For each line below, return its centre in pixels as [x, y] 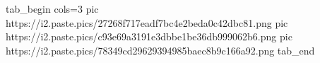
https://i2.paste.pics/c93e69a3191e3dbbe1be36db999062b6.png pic [149, 36]
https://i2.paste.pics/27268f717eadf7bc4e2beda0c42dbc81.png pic [147, 22]
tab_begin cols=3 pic [52, 8]
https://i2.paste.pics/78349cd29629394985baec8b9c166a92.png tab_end [160, 50]
